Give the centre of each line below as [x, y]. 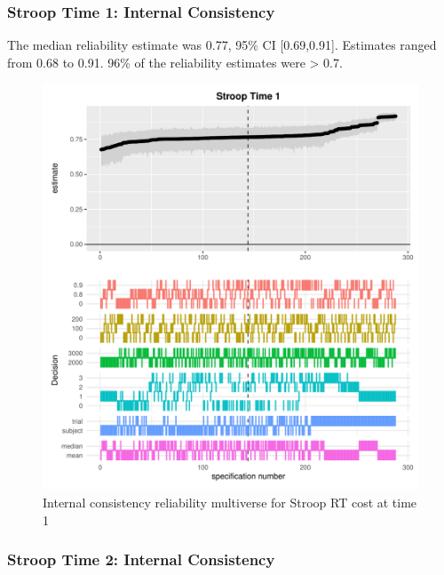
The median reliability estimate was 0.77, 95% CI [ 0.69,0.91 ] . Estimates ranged [222, 45]
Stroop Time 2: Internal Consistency [141, 559]
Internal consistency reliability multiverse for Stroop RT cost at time [230, 503]
